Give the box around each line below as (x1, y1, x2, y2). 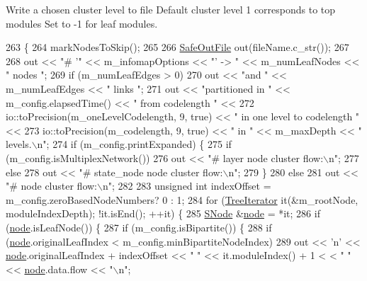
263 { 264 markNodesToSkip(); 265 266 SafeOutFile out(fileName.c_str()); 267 (6, 40, 349, 55)
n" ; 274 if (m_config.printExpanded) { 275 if (37, 137, 232, 151)
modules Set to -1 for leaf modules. (6, 16, 158, 30)
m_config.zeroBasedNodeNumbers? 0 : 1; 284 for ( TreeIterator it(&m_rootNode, (6, 192, 358, 207)
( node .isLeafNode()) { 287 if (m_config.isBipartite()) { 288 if (6, 219, 272, 234)
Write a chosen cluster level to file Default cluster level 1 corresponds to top (6, 2, 336, 16)
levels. (6, 137, 32, 151)
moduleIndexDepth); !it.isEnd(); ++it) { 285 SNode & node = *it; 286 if (6, 206, 320, 221)
